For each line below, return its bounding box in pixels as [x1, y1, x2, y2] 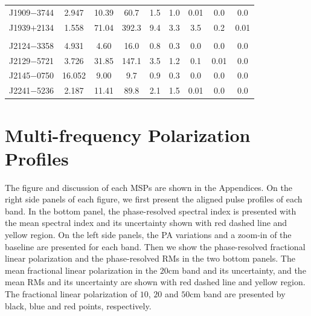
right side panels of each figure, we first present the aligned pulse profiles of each [5, 193, 303, 205]
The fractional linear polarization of [5, 287, 138, 300]
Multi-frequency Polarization [5, 122, 251, 147]
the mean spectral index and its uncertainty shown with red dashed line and [5, 216, 287, 229]
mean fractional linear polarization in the [5, 263, 158, 276]
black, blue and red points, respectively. [5, 299, 152, 312]
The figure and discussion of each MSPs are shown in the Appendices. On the [5, 181, 292, 193]
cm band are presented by [190, 287, 286, 300]
